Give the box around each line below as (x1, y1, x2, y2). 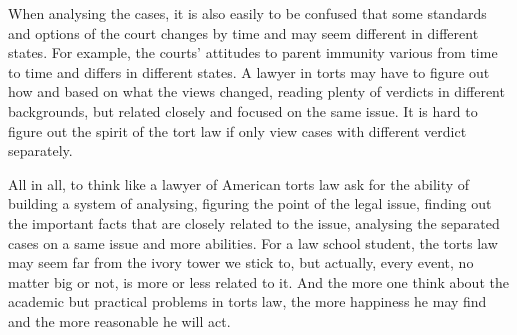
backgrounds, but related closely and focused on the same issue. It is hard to (8, 100, 478, 121)
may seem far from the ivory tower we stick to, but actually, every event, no (8, 252, 474, 273)
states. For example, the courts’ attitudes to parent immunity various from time (8, 42, 498, 63)
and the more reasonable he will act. (8, 310, 231, 331)
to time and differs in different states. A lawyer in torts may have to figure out (8, 61, 490, 82)
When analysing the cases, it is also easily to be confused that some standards (8, 3, 487, 23)
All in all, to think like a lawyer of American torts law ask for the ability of (8, 173, 470, 194)
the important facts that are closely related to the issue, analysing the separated (8, 212, 500, 233)
